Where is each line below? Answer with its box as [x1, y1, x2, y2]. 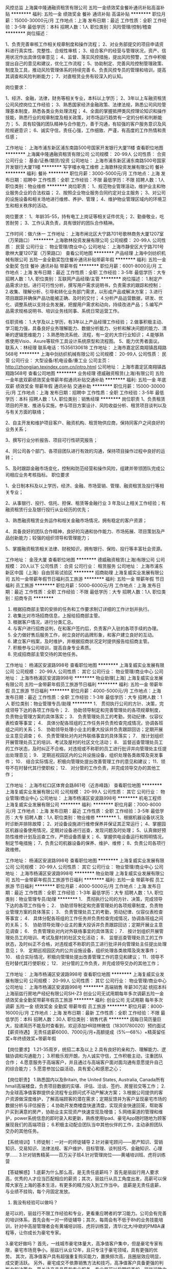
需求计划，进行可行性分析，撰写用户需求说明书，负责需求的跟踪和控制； [9, 282, 162, 288]
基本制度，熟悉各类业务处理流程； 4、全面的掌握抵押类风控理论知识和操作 [9, 108, 166, 114]
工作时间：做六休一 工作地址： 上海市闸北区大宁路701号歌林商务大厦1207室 [5, 231, 164, 237]
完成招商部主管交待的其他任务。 [12, 651, 80, 657]
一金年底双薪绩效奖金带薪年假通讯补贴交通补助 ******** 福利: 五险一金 [5, 377, 156, 383]
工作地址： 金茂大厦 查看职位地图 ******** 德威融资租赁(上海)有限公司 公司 [5, 557, 165, 563]
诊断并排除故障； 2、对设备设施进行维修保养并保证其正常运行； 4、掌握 [9, 821, 162, 827]
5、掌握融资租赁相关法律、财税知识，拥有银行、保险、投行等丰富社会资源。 [5, 546, 165, 552]
